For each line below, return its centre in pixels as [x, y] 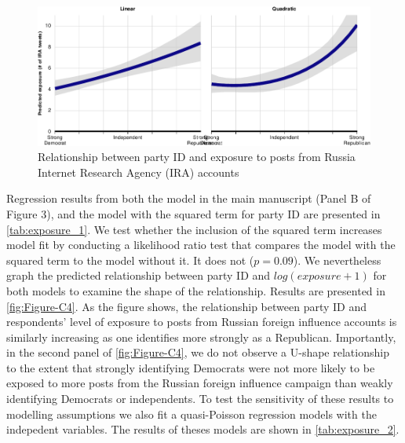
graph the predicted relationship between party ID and [139, 275]
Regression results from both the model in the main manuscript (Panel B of [189, 198]
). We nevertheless [337, 260]
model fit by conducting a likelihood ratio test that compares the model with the [201, 245]
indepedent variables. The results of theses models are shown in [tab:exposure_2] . [203, 429]
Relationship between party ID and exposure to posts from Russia [197, 157]
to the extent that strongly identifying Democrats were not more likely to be [191, 367]
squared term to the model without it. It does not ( [130, 260]
